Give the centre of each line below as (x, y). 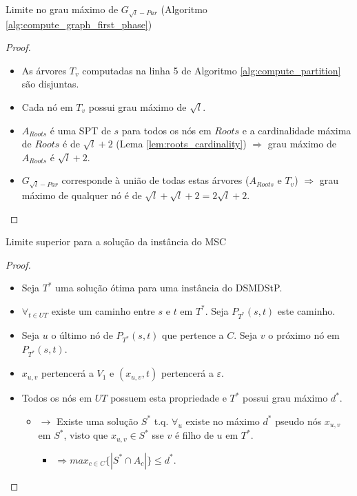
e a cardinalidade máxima (297, 130)
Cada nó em (47, 106)
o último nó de (82, 334)
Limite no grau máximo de (62, 9)
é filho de (194, 435)
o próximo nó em (304, 334)
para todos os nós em (166, 130)
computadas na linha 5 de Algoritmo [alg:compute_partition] (212, 70)
